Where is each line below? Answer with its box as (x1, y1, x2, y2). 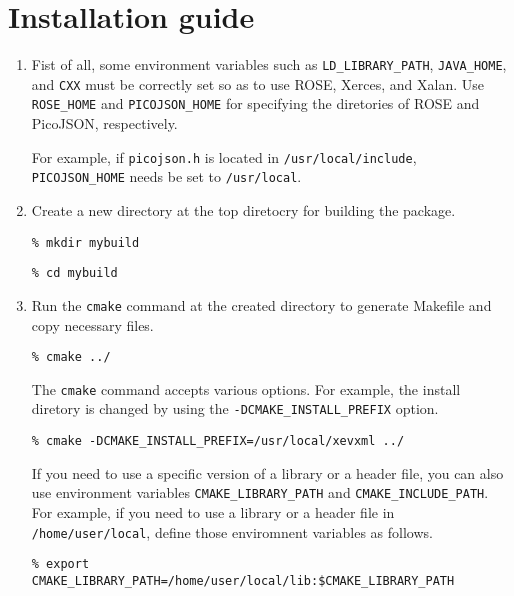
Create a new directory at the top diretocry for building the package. (31, 200, 456, 220)
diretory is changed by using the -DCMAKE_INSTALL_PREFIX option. (31, 398, 439, 419)
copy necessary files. (31, 314, 154, 335)
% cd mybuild (31, 266, 118, 281)
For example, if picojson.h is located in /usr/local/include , (31, 146, 417, 167)
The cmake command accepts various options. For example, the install (31, 378, 461, 399)
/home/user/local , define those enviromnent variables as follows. (31, 521, 433, 542)
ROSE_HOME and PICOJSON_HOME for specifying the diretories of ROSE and (31, 93, 480, 114)
